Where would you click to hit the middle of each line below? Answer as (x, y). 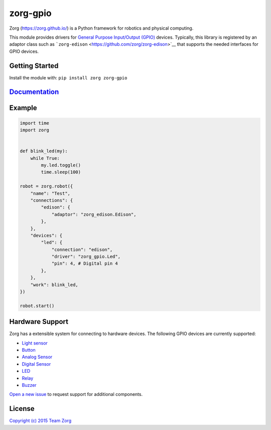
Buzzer (29, 385)
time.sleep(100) (61, 172)
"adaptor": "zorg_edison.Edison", (94, 214)
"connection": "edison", (82, 249)
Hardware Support (39, 322)
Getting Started (34, 66)
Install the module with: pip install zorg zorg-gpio (68, 77)
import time (35, 123)
